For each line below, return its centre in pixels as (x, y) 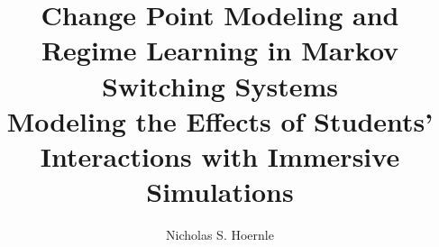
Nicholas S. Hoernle (220, 235)
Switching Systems (220, 85)
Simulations (220, 192)
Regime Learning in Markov (220, 50)
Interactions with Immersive (220, 156)
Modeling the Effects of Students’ (220, 120)
